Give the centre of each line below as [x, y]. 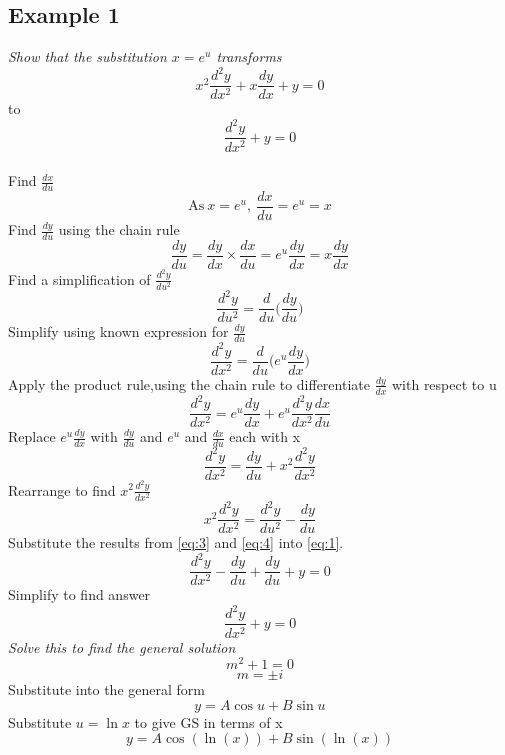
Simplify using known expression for [118, 331]
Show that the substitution [87, 56]
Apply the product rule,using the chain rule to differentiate [189, 383]
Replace [32, 436]
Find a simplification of [79, 278]
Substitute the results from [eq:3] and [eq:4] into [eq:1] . [176, 542]
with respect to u [444, 383]
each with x [265, 436]
